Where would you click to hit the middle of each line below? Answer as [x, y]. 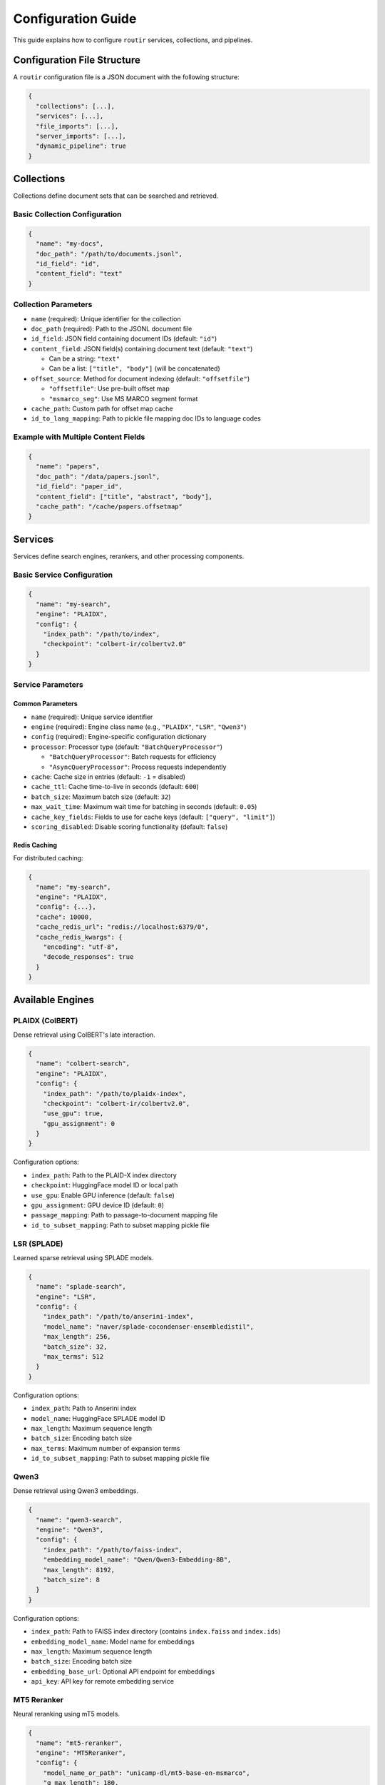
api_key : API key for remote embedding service [103, 1681]
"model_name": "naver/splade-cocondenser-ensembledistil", [149, 1327]
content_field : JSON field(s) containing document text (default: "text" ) [142, 348]
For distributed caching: [48, 858]
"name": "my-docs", [70, 244]
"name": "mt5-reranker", [79, 1743]
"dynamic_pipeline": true [81, 146]
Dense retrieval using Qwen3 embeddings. [76, 1491]
